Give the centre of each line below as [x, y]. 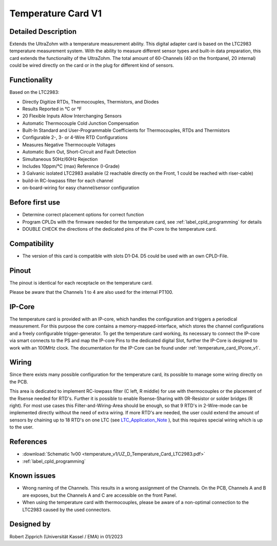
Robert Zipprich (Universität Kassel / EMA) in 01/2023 [66, 536]
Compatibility [32, 244]
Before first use [35, 203]
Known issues [33, 476]
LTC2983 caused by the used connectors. [67, 510]
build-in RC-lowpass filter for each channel [68, 180]
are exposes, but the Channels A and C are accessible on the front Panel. [100, 495]
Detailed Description [43, 32]
